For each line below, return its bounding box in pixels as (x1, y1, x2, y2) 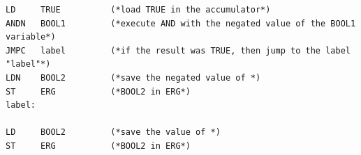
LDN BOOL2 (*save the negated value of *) (6, 72, 261, 83)
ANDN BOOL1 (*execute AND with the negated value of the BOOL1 (6, 18, 356, 28)
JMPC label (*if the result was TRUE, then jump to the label (6, 45, 351, 56)
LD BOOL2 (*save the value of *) (6, 127, 221, 138)
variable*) (6, 32, 56, 42)
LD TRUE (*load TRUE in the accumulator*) (6, 5, 271, 15)
